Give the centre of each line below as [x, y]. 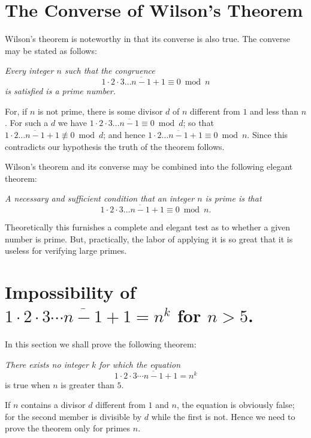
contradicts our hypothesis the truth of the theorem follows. [115, 146]
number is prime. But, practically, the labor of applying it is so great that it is [149, 238]
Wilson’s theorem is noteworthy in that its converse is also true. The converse [147, 39]
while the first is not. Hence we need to [223, 416]
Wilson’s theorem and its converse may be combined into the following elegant [149, 166]
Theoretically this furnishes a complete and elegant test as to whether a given [148, 227]
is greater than [87, 384]
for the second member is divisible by [73, 416]
